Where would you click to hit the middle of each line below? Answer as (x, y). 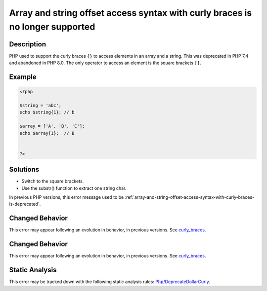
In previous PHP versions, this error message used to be (67, 197)
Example (23, 77)
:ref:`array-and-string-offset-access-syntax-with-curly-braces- (190, 197)
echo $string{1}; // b (47, 112)
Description (28, 44)
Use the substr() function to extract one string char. (74, 188)
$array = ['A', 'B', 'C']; (52, 126)
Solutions (24, 169)
